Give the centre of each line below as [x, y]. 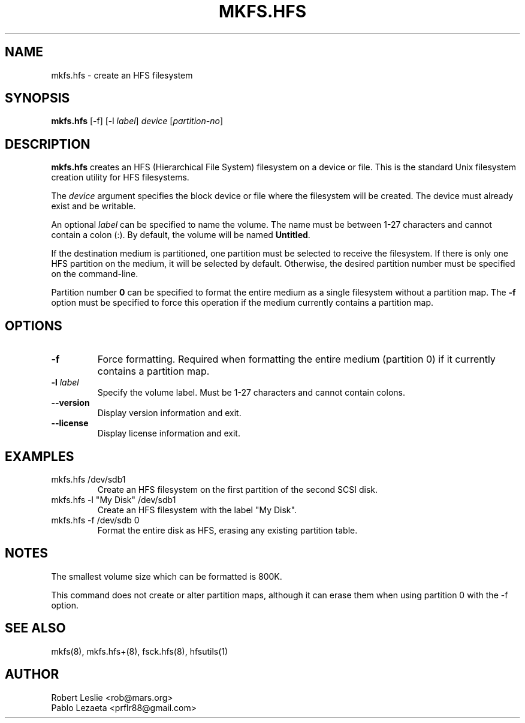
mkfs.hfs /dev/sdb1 [88, 479]
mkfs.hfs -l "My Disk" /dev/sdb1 [114, 499]
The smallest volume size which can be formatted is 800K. [167, 576]
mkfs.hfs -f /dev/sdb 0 [95, 520]
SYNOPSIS [37, 98]
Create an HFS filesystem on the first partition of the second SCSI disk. [238, 489]
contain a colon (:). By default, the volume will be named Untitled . [181, 235]
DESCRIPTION [48, 144]
